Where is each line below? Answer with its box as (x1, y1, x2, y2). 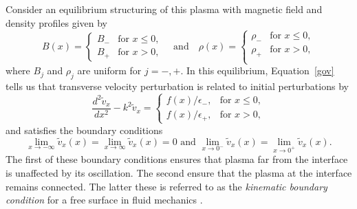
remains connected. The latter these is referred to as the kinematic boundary (6, 179, 327, 193)
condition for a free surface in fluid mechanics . (6, 192, 203, 207)
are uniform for (77, 63, 142, 78)
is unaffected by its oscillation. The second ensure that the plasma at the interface (6, 165, 352, 179)
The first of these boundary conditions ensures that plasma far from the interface (6, 152, 348, 166)
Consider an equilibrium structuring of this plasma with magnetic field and (6, 2, 323, 16)
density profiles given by (6, 15, 107, 30)
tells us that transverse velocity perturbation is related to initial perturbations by (6, 79, 349, 93)
